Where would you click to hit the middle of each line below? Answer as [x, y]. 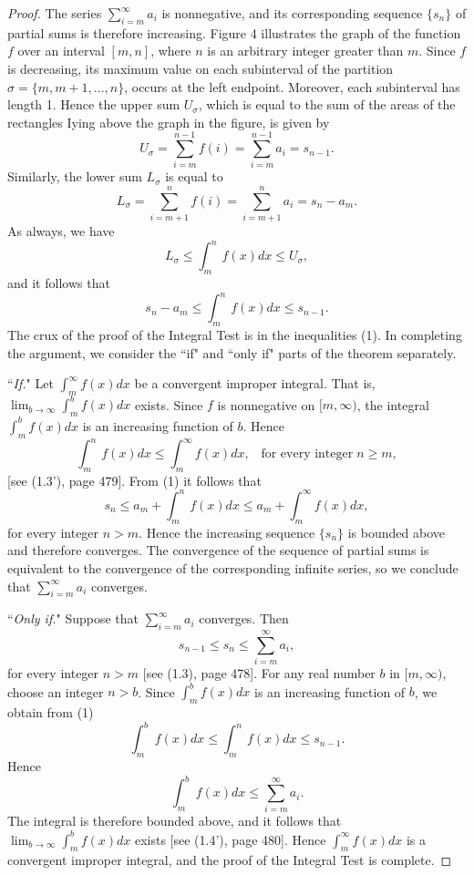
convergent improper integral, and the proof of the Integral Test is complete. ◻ [230, 860]
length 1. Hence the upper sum [94, 104]
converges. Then [244, 618]
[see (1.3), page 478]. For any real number [259, 673]
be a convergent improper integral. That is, [255, 383]
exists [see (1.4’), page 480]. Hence [230, 839]
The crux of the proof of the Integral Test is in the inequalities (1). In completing [235, 334]
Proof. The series [55, 13]
